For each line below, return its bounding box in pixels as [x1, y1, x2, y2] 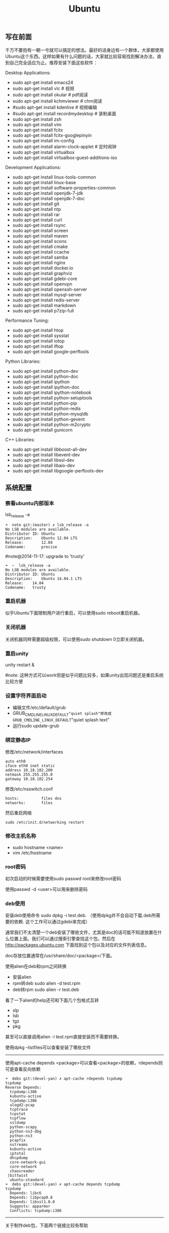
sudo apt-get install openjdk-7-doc [12, 195, 85, 201]
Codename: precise [5, 544, 57, 550]
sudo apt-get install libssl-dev [12, 457, 74, 463]
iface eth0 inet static [5, 763, 55, 769]
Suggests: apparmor [10, 1204, 51, 1209]
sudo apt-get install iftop [12, 343, 64, 349]
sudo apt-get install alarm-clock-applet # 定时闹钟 [12, 143, 117, 149]
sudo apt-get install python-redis [12, 405, 81, 412]
